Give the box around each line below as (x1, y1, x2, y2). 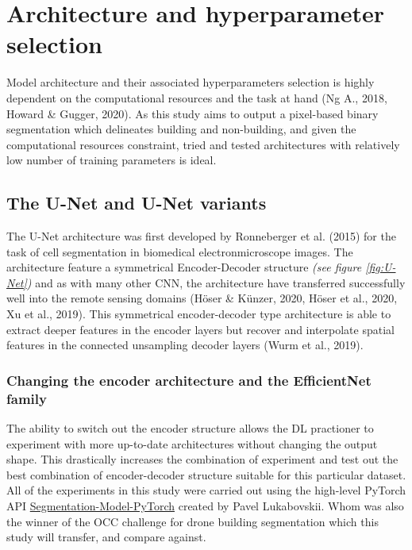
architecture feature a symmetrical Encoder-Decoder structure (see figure (6, 259, 362, 275)
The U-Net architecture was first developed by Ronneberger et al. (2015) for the (6, 228, 396, 244)
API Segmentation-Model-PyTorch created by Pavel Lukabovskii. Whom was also (6, 497, 404, 513)
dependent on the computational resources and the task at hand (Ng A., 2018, (6, 89, 387, 106)
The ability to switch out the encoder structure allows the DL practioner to (6, 419, 374, 436)
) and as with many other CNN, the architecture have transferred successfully (26, 274, 406, 290)
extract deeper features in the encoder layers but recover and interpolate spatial (6, 321, 395, 337)
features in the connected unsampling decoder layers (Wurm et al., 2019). (6, 337, 364, 353)
